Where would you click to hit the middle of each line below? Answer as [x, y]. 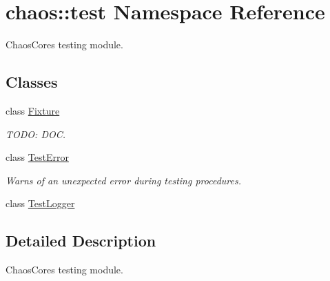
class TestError [37, 157]
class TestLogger [40, 203]
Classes [32, 82]
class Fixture [33, 110]
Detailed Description [81, 241]
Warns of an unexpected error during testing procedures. [124, 180]
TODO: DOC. [36, 134]
